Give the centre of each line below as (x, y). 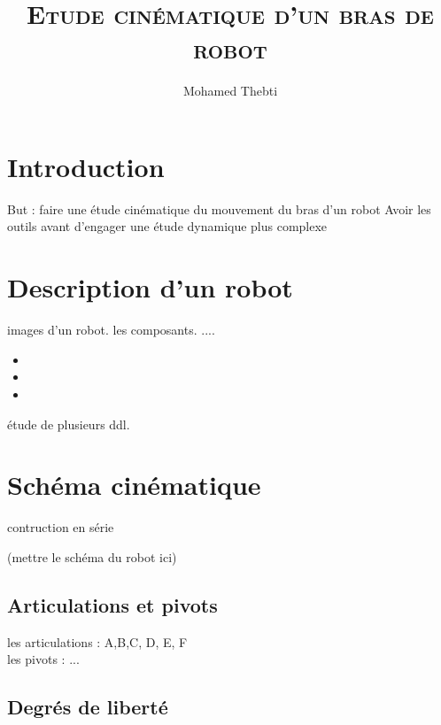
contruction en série (61, 527)
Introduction (86, 166)
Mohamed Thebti (230, 91)
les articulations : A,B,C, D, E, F (97, 641)
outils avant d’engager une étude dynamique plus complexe (167, 226)
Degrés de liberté (88, 707)
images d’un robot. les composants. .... (111, 330)
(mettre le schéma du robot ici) (92, 556)
